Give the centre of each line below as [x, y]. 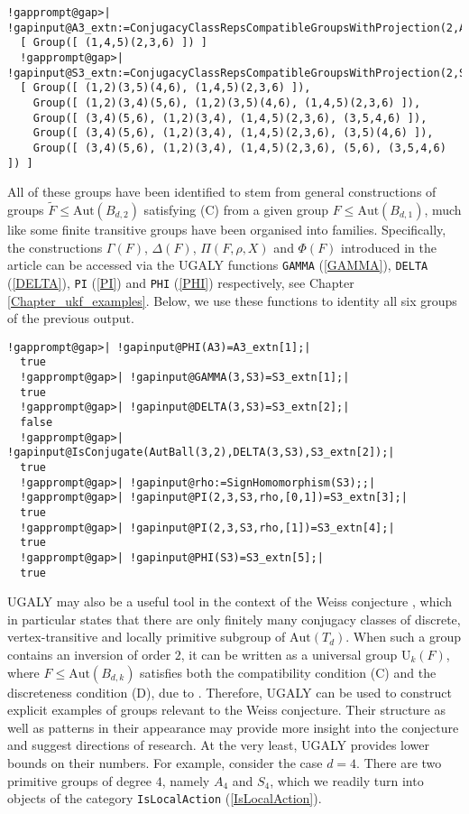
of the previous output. [71, 318]
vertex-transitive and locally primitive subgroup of [147, 637]
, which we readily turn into [347, 780]
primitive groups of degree [80, 780]
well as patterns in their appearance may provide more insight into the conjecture [233, 727]
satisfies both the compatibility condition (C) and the [288, 672]
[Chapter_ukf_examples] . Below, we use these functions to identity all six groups [232, 300]
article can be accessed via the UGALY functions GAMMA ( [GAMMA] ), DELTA [218, 265]
